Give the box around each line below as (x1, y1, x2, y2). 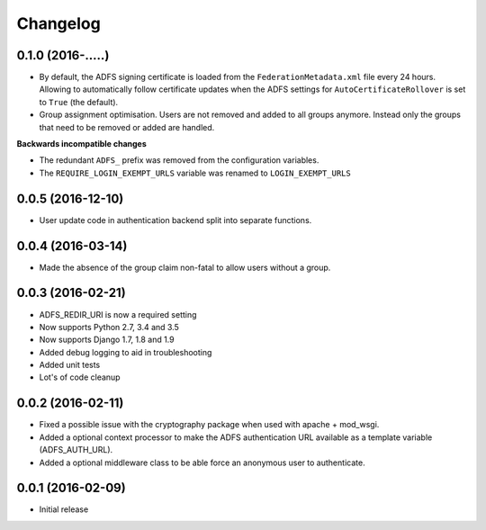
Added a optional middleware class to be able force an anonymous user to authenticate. (39, 457, 365, 468)
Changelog (16, 13, 101, 33)
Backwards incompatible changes (16, 139, 148, 149)
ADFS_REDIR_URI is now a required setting (39, 309, 197, 319)
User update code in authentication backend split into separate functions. (39, 214, 312, 225)
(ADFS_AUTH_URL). (39, 445, 113, 455)
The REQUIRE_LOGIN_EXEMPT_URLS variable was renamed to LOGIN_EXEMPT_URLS (39, 167, 351, 178)
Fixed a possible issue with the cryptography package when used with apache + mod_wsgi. (39, 419, 380, 430)
